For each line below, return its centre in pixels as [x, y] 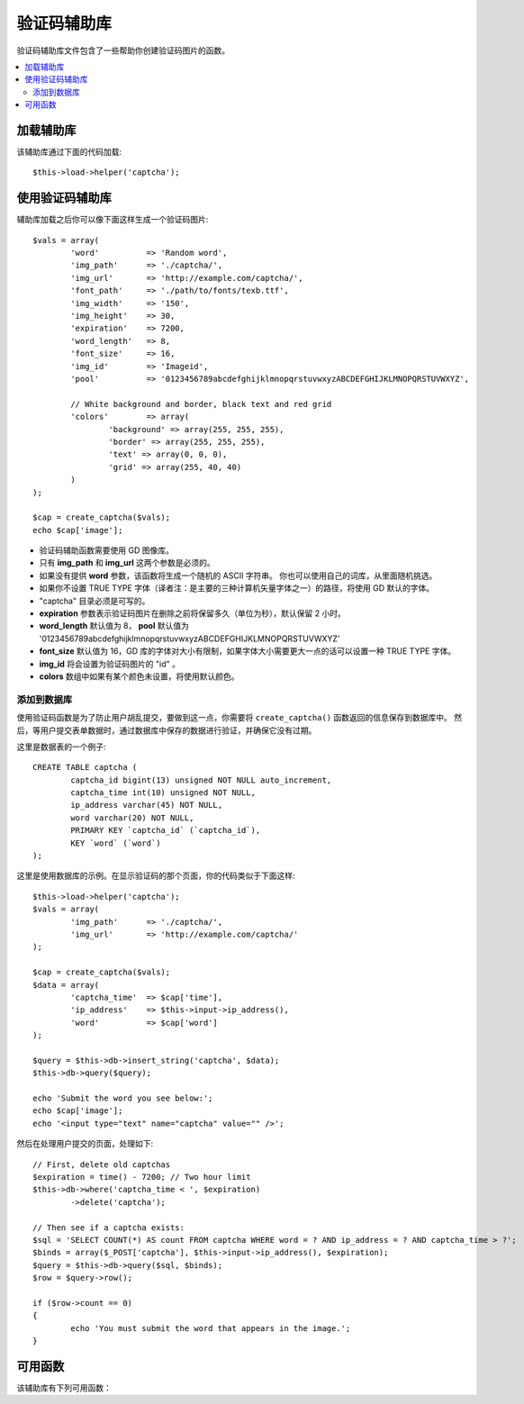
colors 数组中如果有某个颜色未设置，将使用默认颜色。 [139, 676]
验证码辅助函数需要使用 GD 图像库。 [107, 550]
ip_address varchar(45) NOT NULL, [147, 805]
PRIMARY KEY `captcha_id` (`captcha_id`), [166, 830]
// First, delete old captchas [102, 1164]
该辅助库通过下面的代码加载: [69, 152]
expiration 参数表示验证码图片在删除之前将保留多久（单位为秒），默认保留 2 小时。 [193, 613]
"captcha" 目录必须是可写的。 [95, 601]
